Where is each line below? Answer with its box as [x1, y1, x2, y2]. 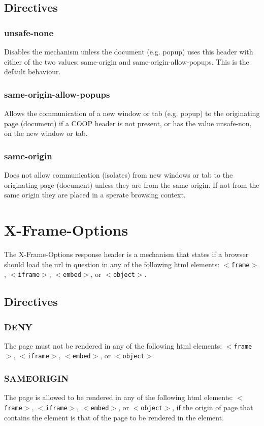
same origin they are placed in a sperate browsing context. [4, 189, 186, 200]
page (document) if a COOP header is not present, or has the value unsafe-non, [4, 118, 252, 128]
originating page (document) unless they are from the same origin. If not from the [4, 179, 259, 190]
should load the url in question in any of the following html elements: [4, 259, 220, 269]
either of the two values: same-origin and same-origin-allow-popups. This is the [4, 56, 249, 67]
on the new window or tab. [4, 128, 88, 138]
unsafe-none [4, 26, 54, 39]
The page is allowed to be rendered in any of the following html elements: [4, 392, 233, 403]
